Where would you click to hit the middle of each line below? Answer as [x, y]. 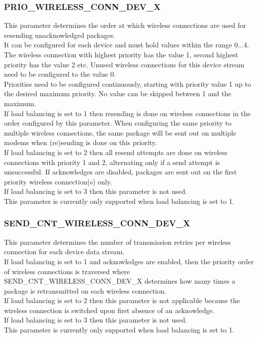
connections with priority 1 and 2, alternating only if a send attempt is [112, 162]
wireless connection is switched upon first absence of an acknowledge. [109, 310]
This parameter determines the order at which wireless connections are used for [125, 25]
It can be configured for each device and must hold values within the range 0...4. [127, 45]
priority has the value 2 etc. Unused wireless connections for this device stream [124, 64]
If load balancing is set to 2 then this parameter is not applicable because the [122, 300]
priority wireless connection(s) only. [58, 181]
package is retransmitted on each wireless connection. [85, 290]
